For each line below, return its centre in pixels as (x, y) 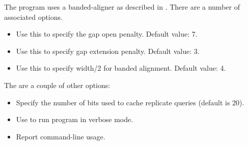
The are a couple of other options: (57, 85)
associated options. (33, 17)
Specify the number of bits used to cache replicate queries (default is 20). (130, 102)
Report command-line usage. (61, 136)
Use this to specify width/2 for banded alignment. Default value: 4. (121, 68)
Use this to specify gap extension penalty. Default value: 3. (108, 51)
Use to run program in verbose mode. (75, 119)
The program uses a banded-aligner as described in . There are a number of (122, 7)
